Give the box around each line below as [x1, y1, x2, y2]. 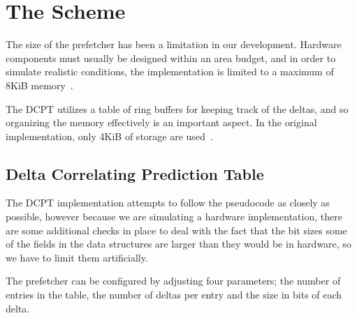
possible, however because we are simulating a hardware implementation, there [6, 209, 342, 224]
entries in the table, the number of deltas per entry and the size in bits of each [6, 287, 342, 302]
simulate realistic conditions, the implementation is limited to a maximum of [6, 64, 334, 79]
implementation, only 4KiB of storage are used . [6, 128, 213, 143]
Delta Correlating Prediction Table [6, 162, 264, 184]
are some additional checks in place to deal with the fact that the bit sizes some [6, 222, 347, 237]
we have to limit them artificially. [6, 250, 148, 264]
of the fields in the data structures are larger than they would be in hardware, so [6, 236, 351, 251]
